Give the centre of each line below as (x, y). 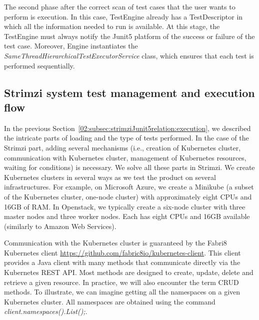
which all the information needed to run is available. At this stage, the (112, 26)
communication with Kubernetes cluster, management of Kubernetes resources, (125, 157)
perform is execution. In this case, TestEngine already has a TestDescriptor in (123, 16)
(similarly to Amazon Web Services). (60, 226)
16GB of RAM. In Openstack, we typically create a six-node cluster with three (125, 206)
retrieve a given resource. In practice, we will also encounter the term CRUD (121, 282)
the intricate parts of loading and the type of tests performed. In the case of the (126, 138)
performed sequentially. (39, 65)
